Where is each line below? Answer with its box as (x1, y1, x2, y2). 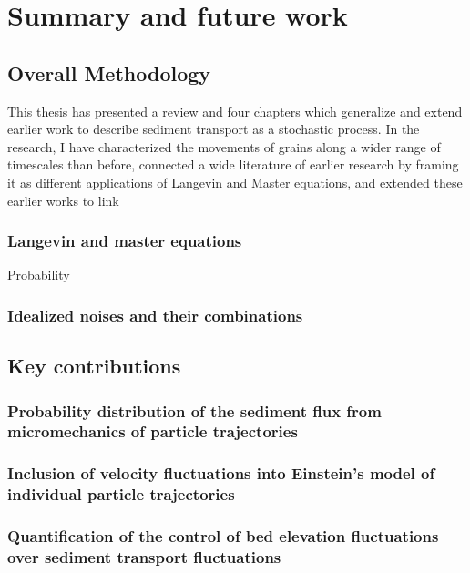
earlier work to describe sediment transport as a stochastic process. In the (7, 119, 420, 138)
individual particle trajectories (7, 483, 235, 506)
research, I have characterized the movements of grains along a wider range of (7, 137, 441, 156)
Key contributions (7, 352, 181, 380)
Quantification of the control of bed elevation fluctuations (7, 525, 439, 547)
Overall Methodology (7, 58, 211, 87)
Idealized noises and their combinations (7, 303, 303, 326)
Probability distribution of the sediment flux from (7, 399, 382, 422)
